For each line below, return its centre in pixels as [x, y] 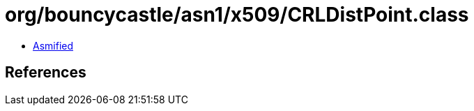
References [46, 73]
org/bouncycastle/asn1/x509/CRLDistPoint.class [237, 15]
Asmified [53, 45]
